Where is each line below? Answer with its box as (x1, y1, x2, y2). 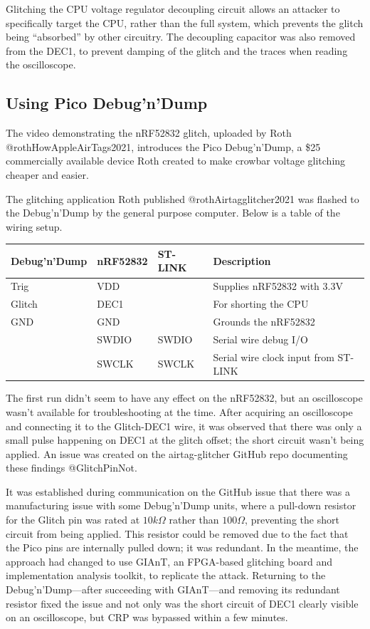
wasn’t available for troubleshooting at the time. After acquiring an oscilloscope (6, 404, 353, 419)
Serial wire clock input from (213, 349, 334, 364)
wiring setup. (6, 219, 63, 234)
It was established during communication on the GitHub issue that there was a (6, 484, 351, 499)
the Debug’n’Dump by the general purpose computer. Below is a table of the (6, 205, 340, 220)
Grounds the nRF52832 (213, 313, 315, 328)
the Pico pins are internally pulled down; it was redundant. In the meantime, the (6, 540, 359, 555)
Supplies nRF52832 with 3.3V (213, 279, 343, 293)
